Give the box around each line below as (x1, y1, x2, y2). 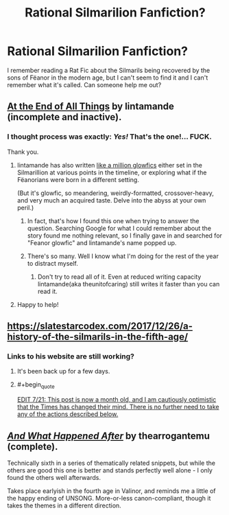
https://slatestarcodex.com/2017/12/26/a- (7, 321, 193, 332)
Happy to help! (16, 300, 59, 308)
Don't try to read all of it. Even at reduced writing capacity (37, 273, 202, 281)
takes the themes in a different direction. (7, 501, 121, 510)
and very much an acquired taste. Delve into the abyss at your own (16, 196, 206, 204)
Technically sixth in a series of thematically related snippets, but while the (7, 459, 216, 467)
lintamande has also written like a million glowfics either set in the (16, 161, 202, 169)
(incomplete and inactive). (7, 111, 122, 123)
